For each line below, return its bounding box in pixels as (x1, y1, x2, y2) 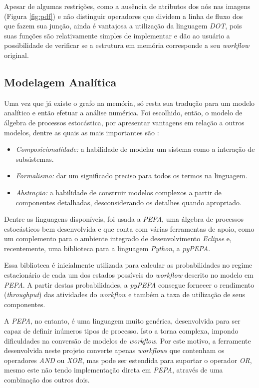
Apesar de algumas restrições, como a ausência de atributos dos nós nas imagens (4, 1, 251, 11)
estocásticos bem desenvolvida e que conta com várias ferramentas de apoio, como (4, 223, 255, 234)
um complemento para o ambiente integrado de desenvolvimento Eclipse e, (4, 233, 232, 244)
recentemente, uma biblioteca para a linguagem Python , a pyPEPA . (4, 243, 211, 253)
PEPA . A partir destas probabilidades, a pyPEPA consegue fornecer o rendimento (4, 279, 255, 290)
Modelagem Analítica (4, 74, 117, 89)
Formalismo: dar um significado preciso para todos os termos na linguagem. (15, 170, 248, 181)
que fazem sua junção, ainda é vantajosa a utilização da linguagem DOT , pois (4, 20, 242, 31)
